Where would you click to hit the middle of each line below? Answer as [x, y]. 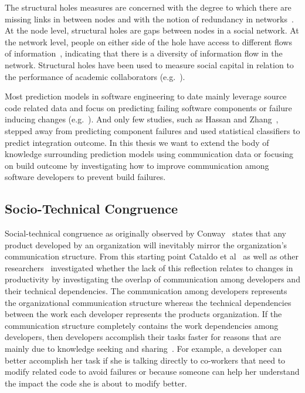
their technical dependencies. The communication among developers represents [146, 291]
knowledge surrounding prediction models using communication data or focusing [149, 154]
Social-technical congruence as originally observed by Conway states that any [145, 233]
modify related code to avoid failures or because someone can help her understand [152, 372]
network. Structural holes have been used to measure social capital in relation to [149, 64]
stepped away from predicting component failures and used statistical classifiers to [152, 130]
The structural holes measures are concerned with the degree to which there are [148, 7]
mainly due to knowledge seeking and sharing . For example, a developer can [143, 349]
